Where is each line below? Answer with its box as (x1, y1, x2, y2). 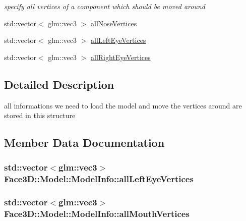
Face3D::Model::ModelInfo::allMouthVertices (4, 207, 190, 220)
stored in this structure (4, 110, 76, 121)
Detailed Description (4, 76, 114, 92)
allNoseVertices (90, 18, 137, 28)
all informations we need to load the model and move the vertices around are (4, 100, 242, 111)
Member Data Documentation (4, 135, 165, 150)
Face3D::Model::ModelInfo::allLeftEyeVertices (4, 173, 194, 185)
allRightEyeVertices (90, 51, 151, 62)
